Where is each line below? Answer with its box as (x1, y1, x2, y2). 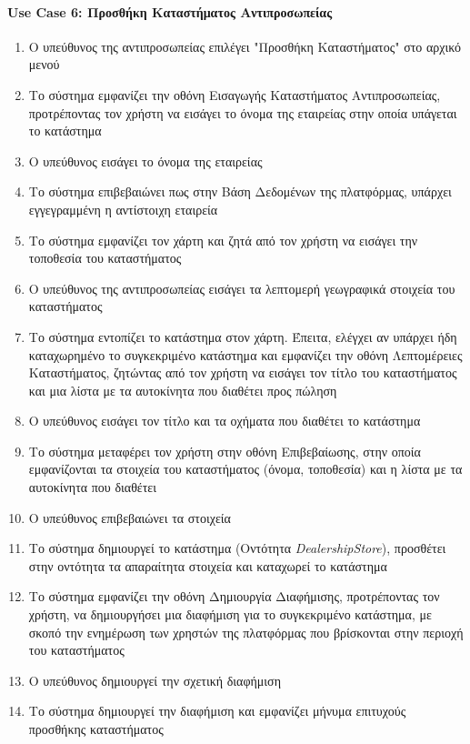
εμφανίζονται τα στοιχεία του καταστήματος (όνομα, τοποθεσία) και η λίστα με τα (28, 459, 463, 478)
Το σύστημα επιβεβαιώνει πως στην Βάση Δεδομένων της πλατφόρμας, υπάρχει (28, 182, 452, 201)
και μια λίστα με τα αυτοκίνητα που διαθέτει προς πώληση (28, 380, 337, 399)
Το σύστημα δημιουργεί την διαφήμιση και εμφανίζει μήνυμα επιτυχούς (28, 701, 406, 720)
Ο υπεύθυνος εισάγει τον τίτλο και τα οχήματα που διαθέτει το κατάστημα (28, 411, 421, 430)
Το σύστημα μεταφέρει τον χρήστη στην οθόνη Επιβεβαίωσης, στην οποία (28, 441, 421, 460)
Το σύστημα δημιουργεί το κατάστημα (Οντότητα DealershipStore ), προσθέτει (28, 538, 446, 558)
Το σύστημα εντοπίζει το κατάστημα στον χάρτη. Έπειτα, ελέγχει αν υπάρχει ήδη (28, 327, 457, 346)
